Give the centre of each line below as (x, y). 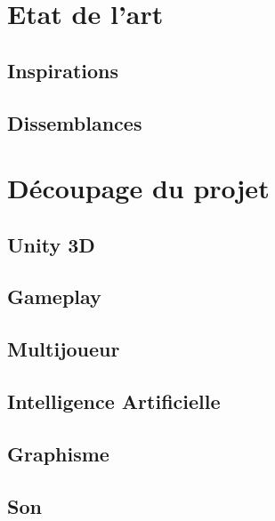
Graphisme (58, 453)
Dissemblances (75, 122)
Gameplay (54, 297)
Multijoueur (64, 349)
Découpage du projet (138, 188)
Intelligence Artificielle (114, 401)
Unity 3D (51, 244)
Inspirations (63, 70)
